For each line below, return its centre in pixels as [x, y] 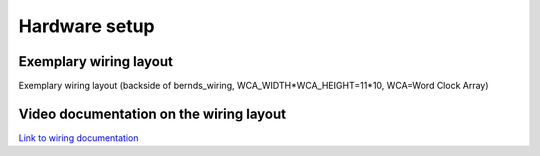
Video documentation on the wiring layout [152, 113]
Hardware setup [86, 26]
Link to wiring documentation [78, 137]
